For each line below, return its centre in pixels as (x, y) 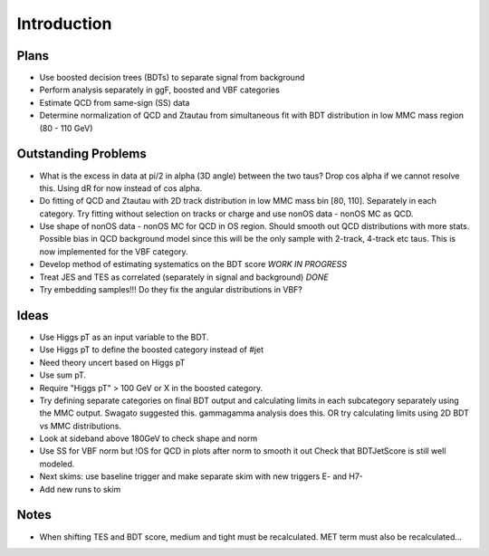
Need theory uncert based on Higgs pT (112, 362)
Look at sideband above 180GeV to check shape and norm (149, 438)
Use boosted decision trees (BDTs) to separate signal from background (172, 78)
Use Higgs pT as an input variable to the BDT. (124, 337)
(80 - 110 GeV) (66, 128)
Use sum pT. (62, 375)
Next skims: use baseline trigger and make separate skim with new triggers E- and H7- (201, 476)
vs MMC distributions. (81, 426)
